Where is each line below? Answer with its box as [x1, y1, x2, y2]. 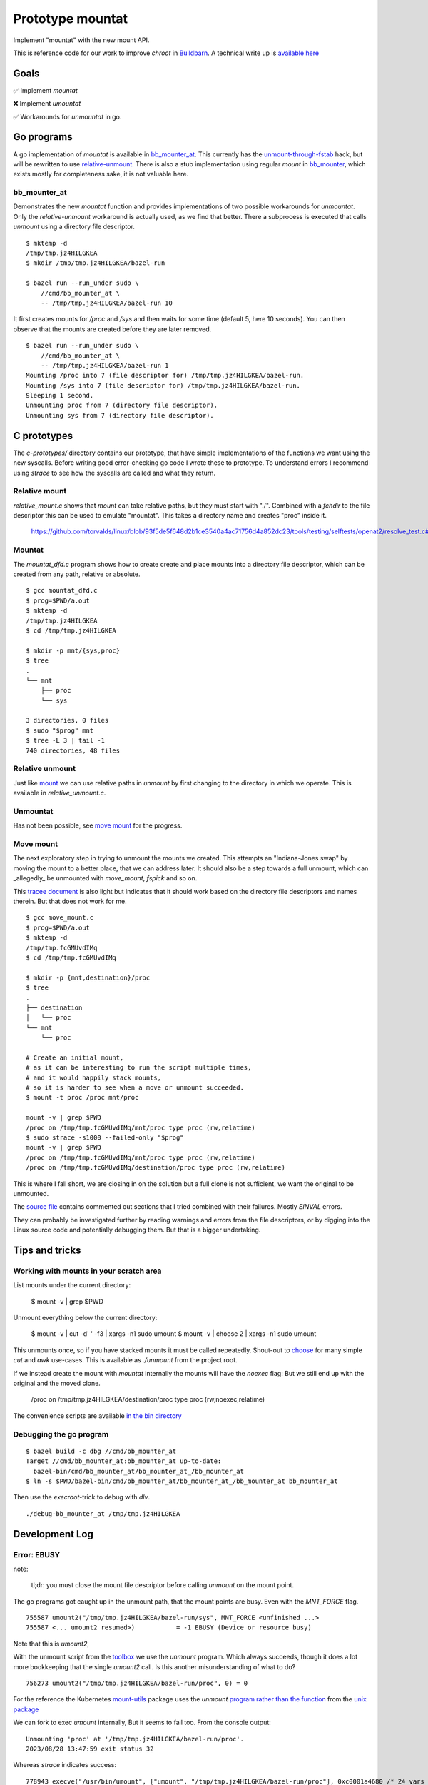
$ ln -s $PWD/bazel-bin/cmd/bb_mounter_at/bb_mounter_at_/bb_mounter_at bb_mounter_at [26, 1477, 338, 1485]
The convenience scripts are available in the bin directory [13, 1411, 182, 1420]
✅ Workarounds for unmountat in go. [13, 112, 122, 121]
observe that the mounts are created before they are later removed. [13, 325, 212, 333]
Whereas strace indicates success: [13, 1761, 117, 1769]
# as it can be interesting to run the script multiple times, [26, 1064, 252, 1072]
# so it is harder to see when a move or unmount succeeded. [26, 1084, 244, 1092]
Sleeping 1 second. [26, 391, 94, 400]
